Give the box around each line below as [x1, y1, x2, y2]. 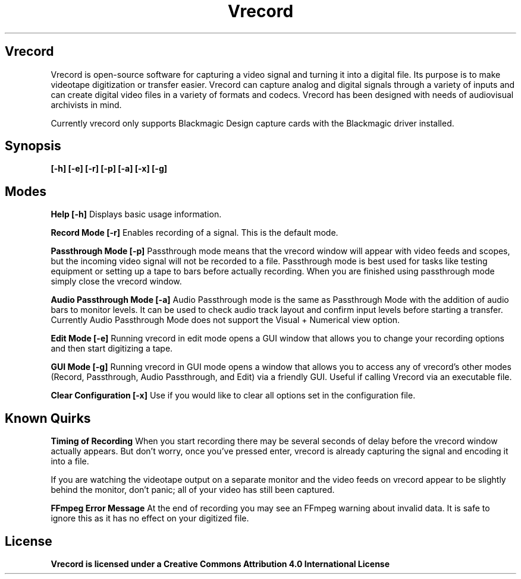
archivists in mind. [51, 99, 122, 110]
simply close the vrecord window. [51, 276, 182, 287]
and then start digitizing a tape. [51, 343, 173, 354]
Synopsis [5, 138, 61, 154]
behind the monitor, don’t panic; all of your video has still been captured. [51, 485, 335, 495]
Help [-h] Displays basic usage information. [51, 209, 222, 220]
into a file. [51, 456, 89, 467]
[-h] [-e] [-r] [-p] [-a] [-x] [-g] [51, 163, 168, 174]
